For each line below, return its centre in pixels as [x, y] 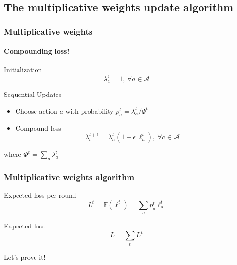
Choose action [36, 110]
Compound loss [38, 127]
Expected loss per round [40, 195]
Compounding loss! [37, 51]
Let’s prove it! [25, 256]
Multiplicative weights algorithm [69, 177]
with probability [90, 110]
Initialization [23, 69]
